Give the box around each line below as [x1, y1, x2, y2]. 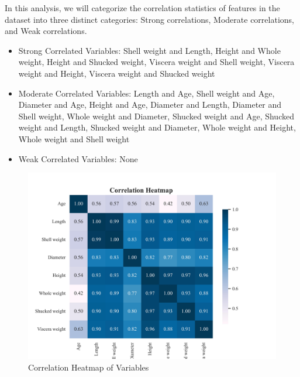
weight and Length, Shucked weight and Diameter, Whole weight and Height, [18, 121, 296, 133]
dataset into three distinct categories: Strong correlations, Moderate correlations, [5, 13, 294, 25]
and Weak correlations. [5, 25, 87, 37]
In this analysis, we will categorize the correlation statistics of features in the [5, 2, 280, 13]
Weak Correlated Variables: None [18, 152, 138, 164]
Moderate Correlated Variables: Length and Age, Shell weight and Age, [18, 87, 275, 99]
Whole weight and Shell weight [18, 132, 130, 145]
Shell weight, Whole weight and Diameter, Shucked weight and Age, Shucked [18, 109, 294, 122]
